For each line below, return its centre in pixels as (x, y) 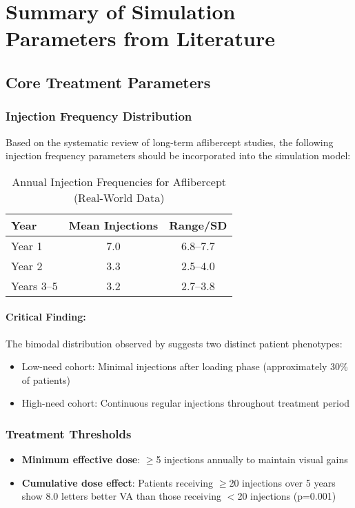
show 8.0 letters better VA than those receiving (122, 496)
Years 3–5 (34, 285)
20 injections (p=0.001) (287, 496)
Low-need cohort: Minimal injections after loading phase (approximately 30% (185, 366)
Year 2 (27, 265)
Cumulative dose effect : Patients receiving (118, 482)
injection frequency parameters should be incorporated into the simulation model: (178, 155)
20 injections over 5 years (282, 482)
